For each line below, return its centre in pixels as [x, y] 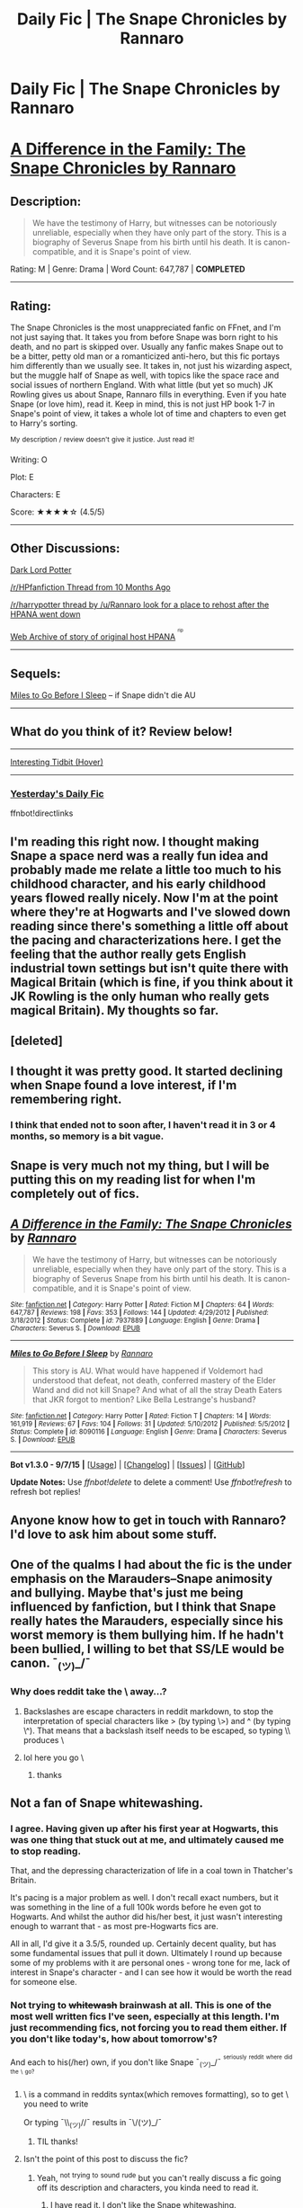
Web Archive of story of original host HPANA [93, 637]
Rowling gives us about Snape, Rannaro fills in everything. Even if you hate [148, 394]
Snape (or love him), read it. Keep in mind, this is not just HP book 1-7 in [143, 404]
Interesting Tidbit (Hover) [57, 762]
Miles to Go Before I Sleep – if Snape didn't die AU [103, 695]
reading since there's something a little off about [149, 926]
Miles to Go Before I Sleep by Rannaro [82, 1354]
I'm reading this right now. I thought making [135, 841]
